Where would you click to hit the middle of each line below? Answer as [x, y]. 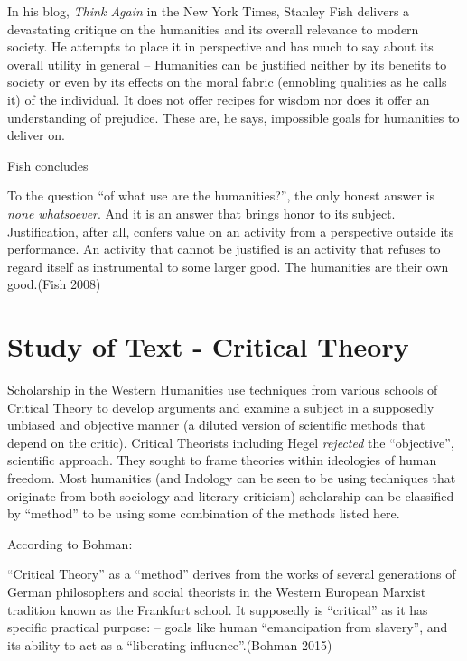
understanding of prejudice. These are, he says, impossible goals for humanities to [233, 117]
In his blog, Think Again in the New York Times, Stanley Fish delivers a [209, 11]
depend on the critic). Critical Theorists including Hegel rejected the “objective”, [231, 442]
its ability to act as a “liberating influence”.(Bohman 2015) [170, 644]
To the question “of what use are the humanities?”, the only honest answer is [221, 196]
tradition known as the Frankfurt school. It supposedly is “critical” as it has [218, 609]
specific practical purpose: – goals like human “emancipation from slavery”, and [228, 627]
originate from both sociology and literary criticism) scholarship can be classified [231, 495]
